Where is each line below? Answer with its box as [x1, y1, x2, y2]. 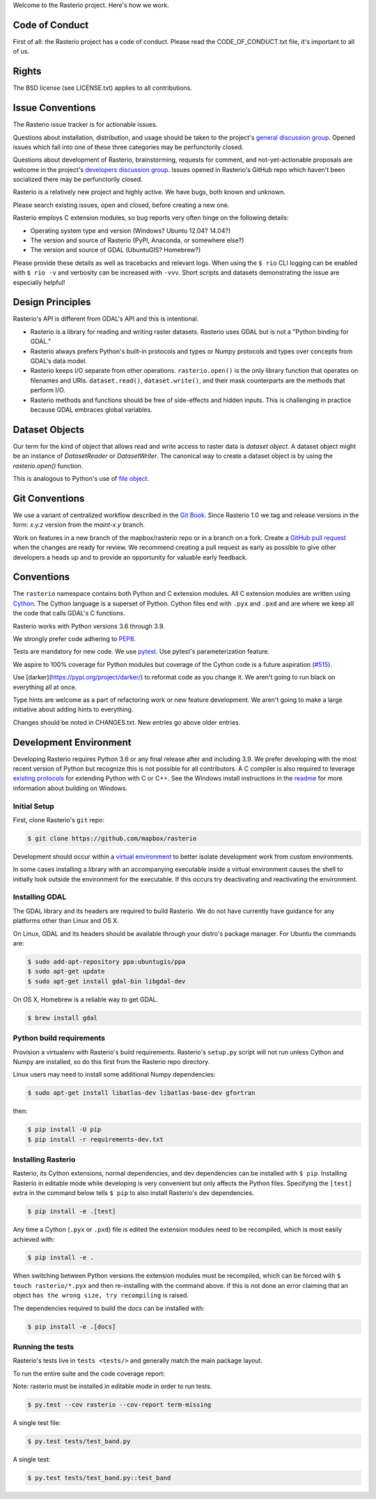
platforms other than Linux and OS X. [13, 916, 120, 925]
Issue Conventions [13, 102, 96, 114]
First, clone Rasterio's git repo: [13, 815, 104, 824]
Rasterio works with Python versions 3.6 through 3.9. [13, 622, 165, 630]
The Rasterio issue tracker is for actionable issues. [13, 121, 158, 129]
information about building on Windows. [13, 784, 128, 792]
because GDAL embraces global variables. [30, 406, 152, 414]
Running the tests [13, 1342, 75, 1351]
